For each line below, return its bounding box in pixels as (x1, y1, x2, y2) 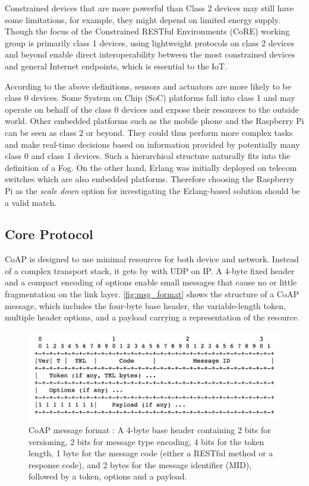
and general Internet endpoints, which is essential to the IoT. (5, 59, 228, 72)
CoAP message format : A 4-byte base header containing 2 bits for (29, 424, 271, 436)
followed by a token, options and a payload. (29, 470, 187, 482)
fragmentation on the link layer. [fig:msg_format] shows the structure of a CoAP (5, 288, 299, 300)
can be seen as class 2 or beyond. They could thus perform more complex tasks (5, 126, 293, 138)
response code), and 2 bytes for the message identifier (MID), (29, 458, 252, 471)
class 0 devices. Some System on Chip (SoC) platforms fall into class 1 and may (5, 91, 295, 104)
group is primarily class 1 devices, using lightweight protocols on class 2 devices (5, 36, 294, 49)
